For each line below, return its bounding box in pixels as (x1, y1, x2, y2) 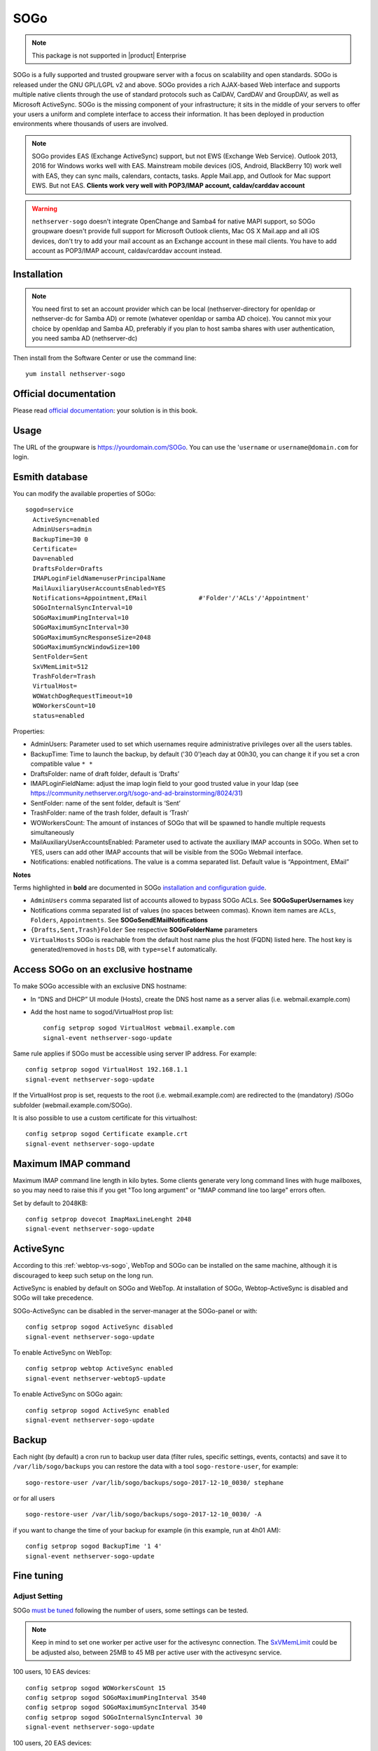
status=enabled (32, 712, 85, 719)
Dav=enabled (32, 555, 73, 563)
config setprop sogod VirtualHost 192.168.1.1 (25, 1065, 188, 1074)
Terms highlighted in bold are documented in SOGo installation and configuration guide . (13, 883, 267, 892)
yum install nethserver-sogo (25, 370, 125, 378)
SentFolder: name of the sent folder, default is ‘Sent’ (30, 798, 181, 807)
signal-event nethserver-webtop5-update (25, 1374, 166, 1383)
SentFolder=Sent (32, 653, 89, 661)
